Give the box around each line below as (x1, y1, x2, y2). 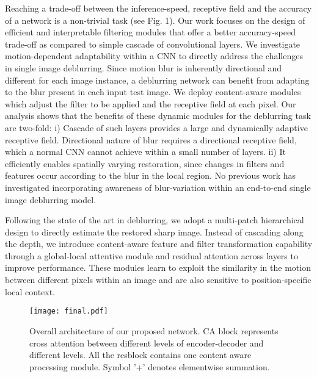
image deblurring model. (5, 193, 97, 206)
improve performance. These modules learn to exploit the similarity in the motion (5, 261, 311, 274)
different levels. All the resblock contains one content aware (29, 348, 252, 361)
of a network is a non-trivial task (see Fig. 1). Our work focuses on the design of (5, 13, 305, 26)
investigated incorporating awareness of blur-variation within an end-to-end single (5, 181, 311, 193)
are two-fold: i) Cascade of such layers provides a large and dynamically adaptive (5, 121, 308, 134)
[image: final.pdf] (29, 307, 108, 316)
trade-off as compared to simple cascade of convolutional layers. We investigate (5, 37, 301, 50)
